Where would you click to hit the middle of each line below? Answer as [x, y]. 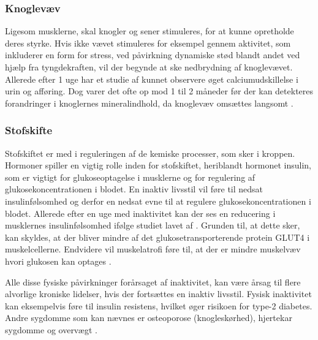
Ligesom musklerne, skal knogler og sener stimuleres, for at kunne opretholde [150, 31]
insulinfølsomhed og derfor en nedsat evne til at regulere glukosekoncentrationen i [158, 201]
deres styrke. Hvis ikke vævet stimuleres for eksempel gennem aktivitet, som [148, 43]
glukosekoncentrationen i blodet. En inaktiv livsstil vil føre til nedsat [134, 189]
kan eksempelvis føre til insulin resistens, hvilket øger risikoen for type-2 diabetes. [159, 305]
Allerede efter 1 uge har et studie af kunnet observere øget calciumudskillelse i [152, 79]
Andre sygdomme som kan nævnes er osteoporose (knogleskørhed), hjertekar [149, 318]
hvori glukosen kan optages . [58, 261]
